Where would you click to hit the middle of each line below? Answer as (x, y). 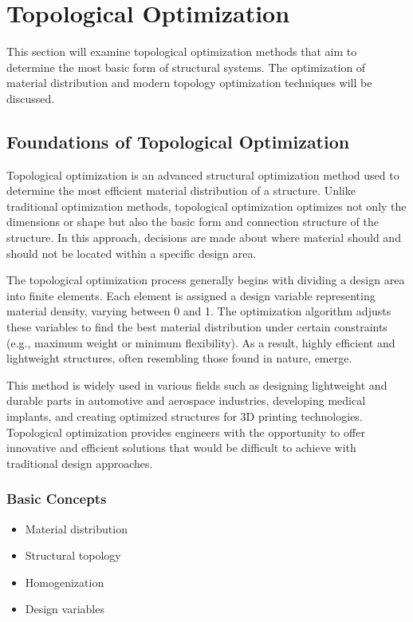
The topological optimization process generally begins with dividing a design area (206, 280)
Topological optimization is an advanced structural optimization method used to (203, 174)
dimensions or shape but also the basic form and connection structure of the (193, 222)
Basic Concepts (57, 499)
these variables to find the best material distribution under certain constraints (197, 327)
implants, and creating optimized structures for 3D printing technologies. (185, 416)
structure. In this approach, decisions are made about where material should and (204, 238)
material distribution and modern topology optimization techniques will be (189, 83)
